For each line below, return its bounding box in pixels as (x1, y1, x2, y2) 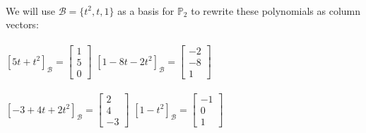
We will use (6, 3, 56, 18)
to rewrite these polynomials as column (191, 3, 361, 18)
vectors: (6, 17, 39, 32)
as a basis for (117, 3, 175, 18)
